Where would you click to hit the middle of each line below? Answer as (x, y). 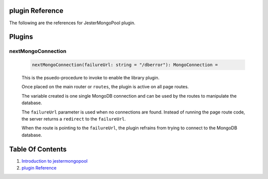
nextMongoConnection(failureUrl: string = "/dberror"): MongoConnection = (125, 65)
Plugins (21, 37)
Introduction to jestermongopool (55, 161)
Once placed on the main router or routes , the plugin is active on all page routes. (105, 87)
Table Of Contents (38, 149)
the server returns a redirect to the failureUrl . (74, 119)
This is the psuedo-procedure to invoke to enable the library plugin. (91, 78)
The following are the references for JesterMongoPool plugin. (72, 23)
